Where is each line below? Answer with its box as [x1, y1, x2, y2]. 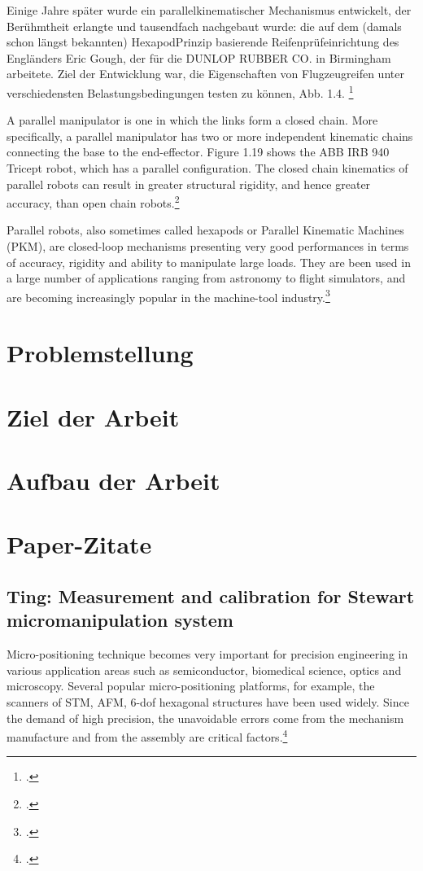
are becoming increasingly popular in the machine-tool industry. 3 [7, 286, 330, 305]
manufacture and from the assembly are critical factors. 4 [7, 726, 288, 745]
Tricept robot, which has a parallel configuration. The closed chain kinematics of [7, 160, 408, 176]
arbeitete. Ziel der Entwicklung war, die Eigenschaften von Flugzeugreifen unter [7, 65, 404, 82]
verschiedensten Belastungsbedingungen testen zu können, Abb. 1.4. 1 [7, 81, 354, 101]
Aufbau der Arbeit [7, 464, 220, 497]
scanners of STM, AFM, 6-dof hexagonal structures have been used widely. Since [7, 693, 409, 710]
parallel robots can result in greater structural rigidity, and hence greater [7, 175, 371, 192]
